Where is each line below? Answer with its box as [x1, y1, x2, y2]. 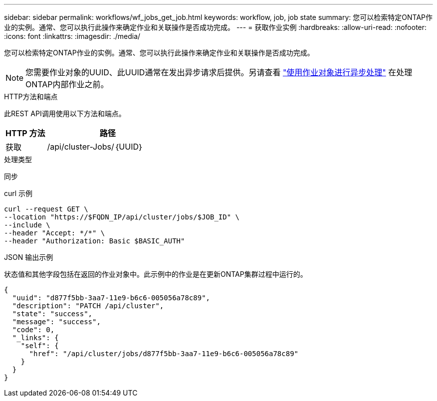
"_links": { [12, 334, 59, 342]
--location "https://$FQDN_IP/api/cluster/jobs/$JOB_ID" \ [4, 213, 240, 221]
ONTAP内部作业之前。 [25, 79, 109, 89]
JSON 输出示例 [4, 253, 53, 261]
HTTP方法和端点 [4, 92, 58, 101]
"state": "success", [12, 310, 93, 318]
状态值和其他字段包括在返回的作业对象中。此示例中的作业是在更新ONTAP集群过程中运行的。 [4, 270, 307, 278]
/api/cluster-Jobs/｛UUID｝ [47, 142, 144, 152]
